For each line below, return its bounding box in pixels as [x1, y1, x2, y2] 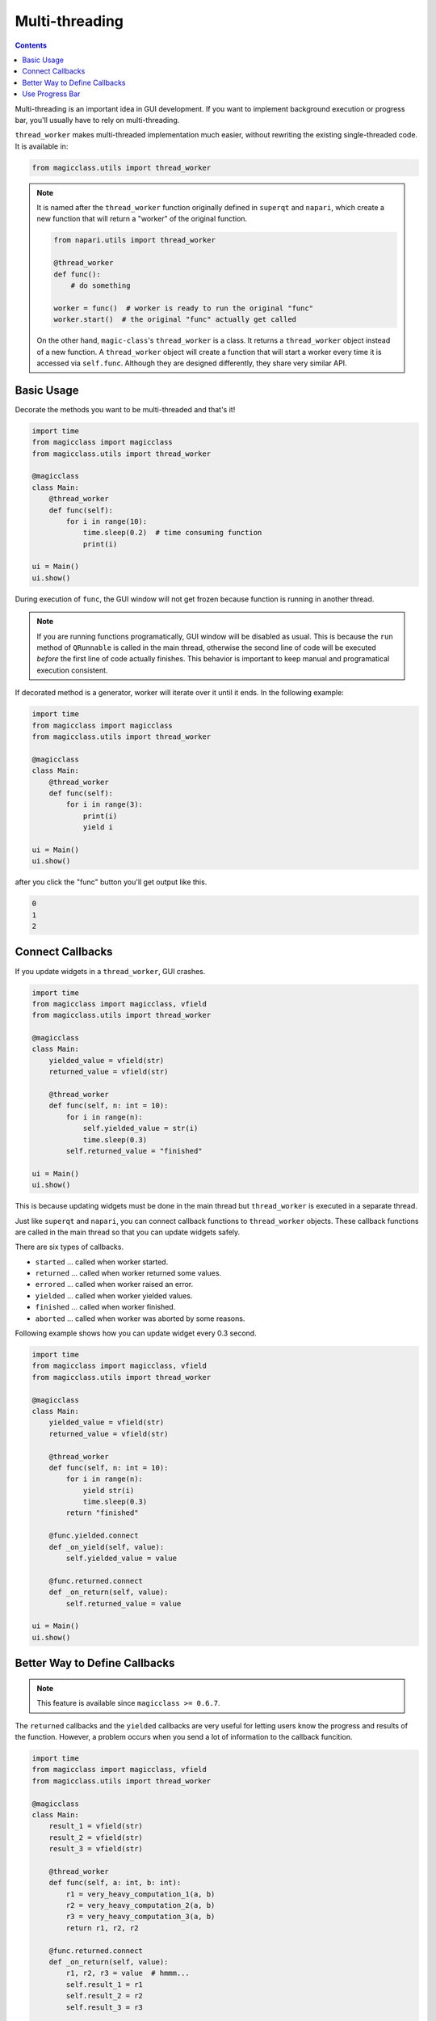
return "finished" [65, 1508, 139, 1517]
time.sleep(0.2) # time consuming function [82, 528, 262, 538]
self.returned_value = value [65, 1599, 182, 1608]
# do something [70, 281, 131, 290]
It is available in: [15, 141, 69, 151]
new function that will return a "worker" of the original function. [36, 214, 248, 224]
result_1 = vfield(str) [48, 1821, 143, 1831]
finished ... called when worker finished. [35, 1302, 176, 1312]
